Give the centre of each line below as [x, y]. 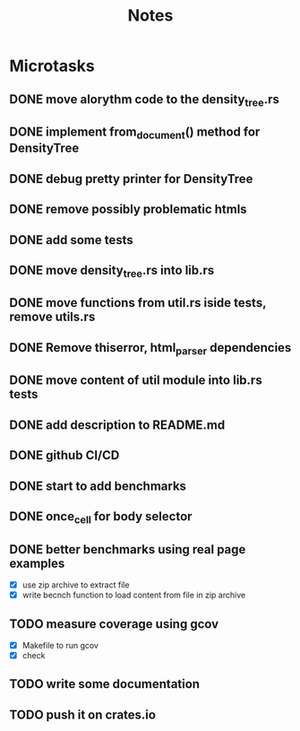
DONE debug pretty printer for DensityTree [131, 179]
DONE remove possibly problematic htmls [129, 209]
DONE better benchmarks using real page [128, 549]
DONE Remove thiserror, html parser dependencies [150, 349]
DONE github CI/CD [64, 455]
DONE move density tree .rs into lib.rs [112, 271]
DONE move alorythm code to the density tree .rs [144, 100]
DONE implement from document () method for [135, 133]
